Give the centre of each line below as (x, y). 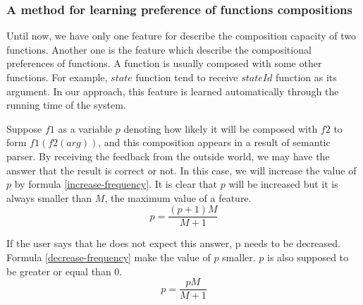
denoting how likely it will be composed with (221, 128)
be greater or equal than (59, 271)
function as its (306, 77)
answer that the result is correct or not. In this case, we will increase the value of (181, 170)
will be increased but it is (283, 184)
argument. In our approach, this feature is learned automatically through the (173, 91)
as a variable (85, 128)
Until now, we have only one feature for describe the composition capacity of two (181, 36)
